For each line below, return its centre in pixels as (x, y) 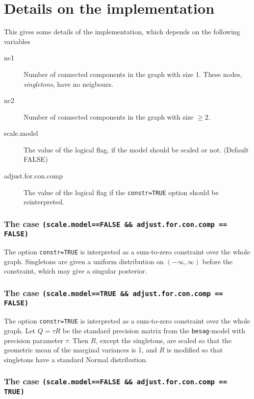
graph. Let (20, 330)
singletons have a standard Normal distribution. (76, 359)
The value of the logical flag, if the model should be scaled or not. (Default (136, 149)
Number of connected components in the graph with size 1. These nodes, (133, 74)
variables (17, 41)
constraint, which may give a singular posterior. (76, 271)
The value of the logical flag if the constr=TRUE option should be (121, 192)
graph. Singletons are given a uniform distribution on (84, 261)
